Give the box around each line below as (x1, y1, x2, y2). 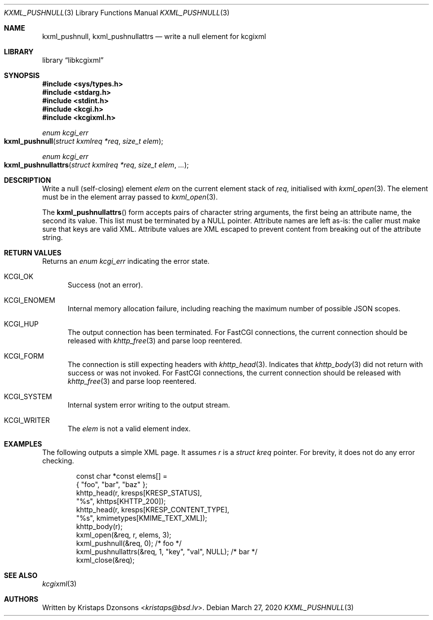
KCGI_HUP (4, 320, 39, 328)
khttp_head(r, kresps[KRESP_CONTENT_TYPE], (76, 505, 229, 514)
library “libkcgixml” (42, 56, 104, 64)
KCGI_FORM (4, 352, 44, 360)
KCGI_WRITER (4, 416, 50, 424)
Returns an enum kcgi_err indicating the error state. (42, 257, 210, 265)
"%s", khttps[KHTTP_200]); (76, 497, 166, 505)
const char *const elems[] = (76, 472, 168, 480)
